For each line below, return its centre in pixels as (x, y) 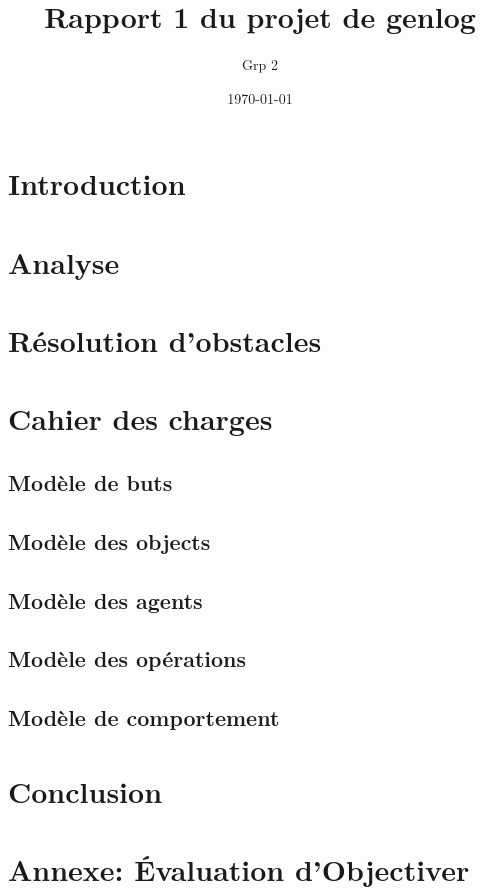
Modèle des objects (109, 540)
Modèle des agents (105, 599)
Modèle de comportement (144, 717)
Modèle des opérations (127, 658)
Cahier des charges (140, 418)
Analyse (64, 261)
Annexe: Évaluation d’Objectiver (239, 869)
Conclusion (85, 790)
